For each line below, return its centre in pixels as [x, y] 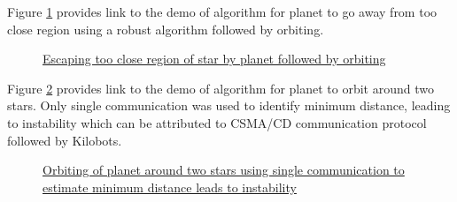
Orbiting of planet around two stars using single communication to [224, 170]
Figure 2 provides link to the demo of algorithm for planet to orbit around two [221, 88]
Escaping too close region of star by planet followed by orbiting [214, 59]
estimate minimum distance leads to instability [170, 187]
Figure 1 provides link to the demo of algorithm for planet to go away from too [222, 11]
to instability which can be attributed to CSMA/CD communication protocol [217, 122]
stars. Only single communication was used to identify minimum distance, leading [229, 105]
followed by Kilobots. [65, 140]
